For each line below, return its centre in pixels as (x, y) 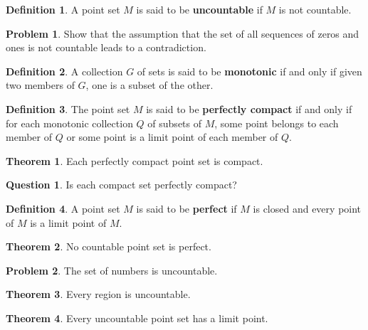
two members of (40, 85)
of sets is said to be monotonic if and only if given (249, 71)
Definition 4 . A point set (63, 208)
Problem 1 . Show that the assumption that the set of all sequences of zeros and (183, 33)
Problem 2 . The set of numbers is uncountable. (112, 270)
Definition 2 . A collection (64, 71)
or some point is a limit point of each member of (172, 137)
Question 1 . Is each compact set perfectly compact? (121, 185)
